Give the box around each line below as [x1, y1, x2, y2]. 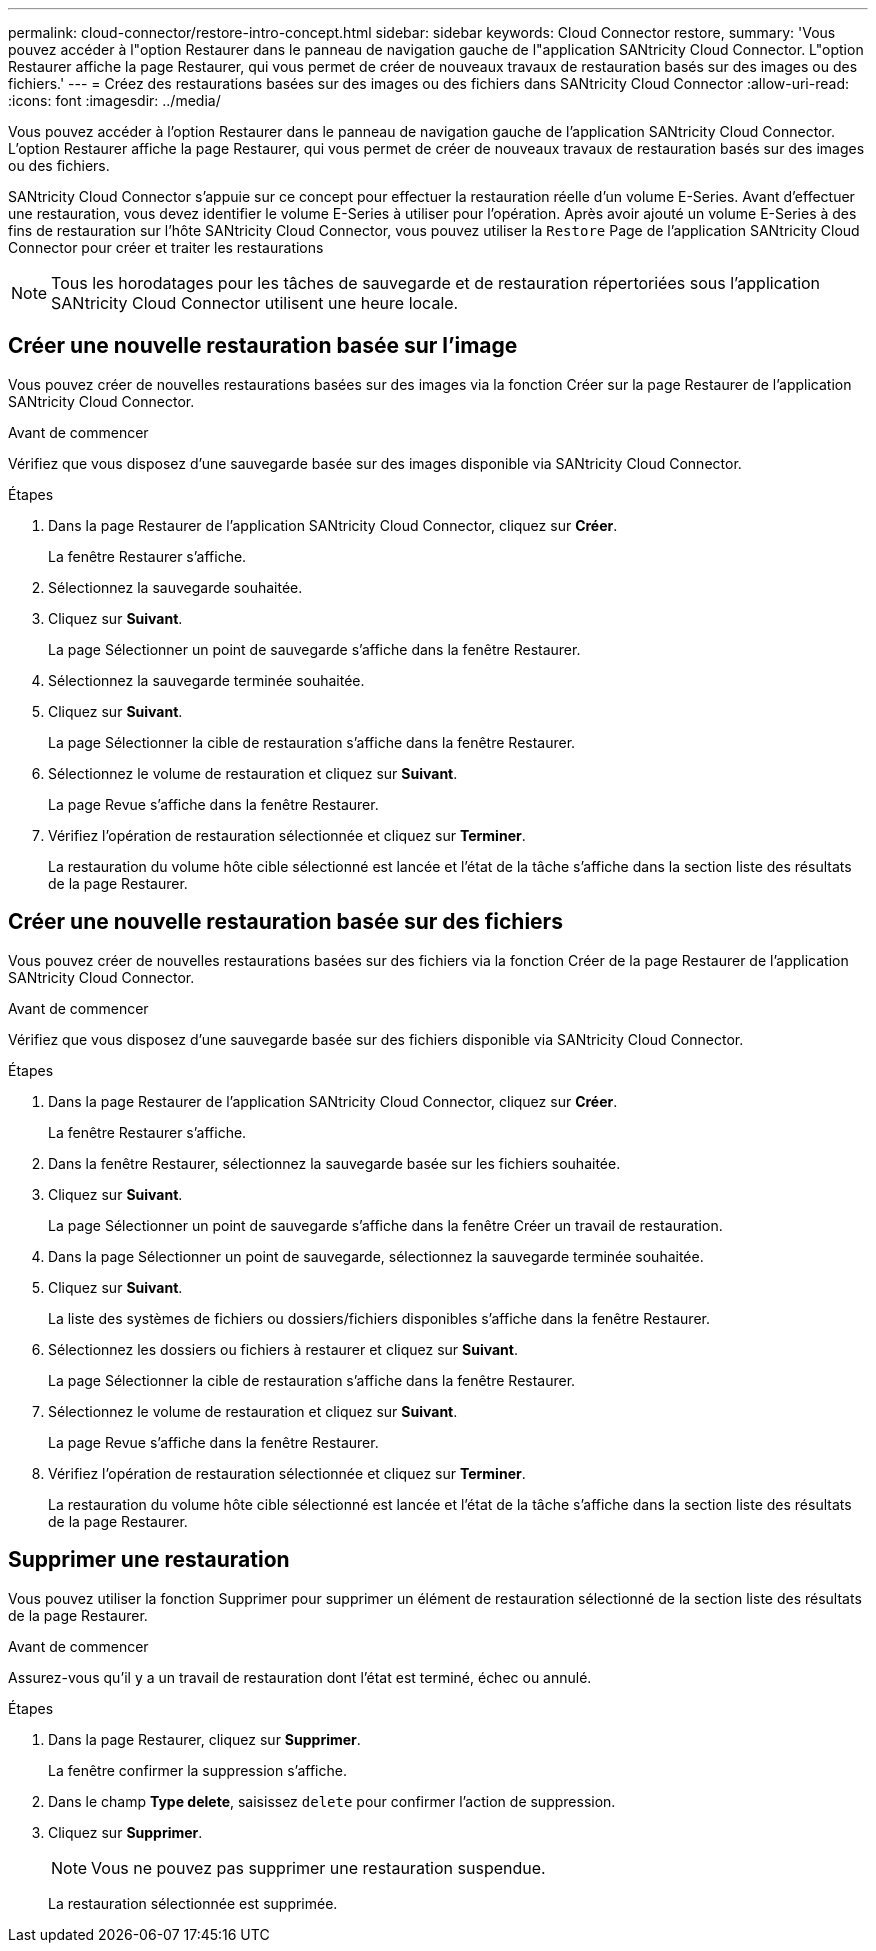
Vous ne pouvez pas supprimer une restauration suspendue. [91, 1857, 546, 1878]
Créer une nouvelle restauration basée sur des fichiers [8, 909, 563, 935]
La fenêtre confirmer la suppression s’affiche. [48, 1761, 347, 1779]
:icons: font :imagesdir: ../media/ [8, 92, 221, 109]
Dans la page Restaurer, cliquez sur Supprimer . [48, 1730, 361, 1748]
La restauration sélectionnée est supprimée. [48, 1894, 338, 1912]
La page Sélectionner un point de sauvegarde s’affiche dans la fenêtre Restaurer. [48, 640, 581, 658]
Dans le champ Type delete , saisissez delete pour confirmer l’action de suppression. [48, 1792, 616, 1810]
